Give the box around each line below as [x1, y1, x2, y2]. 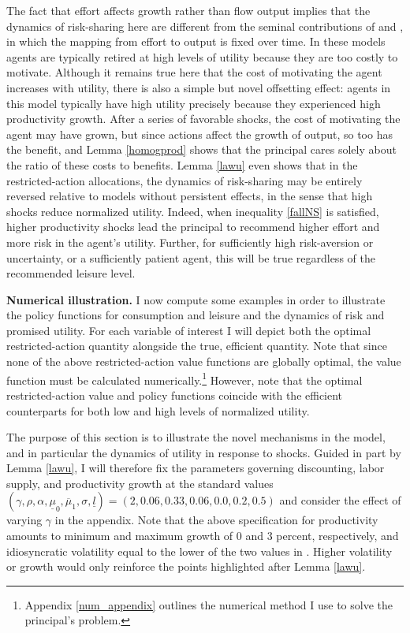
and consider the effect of [279, 492, 401, 508]
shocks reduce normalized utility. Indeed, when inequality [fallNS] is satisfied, [6, 203, 379, 219]
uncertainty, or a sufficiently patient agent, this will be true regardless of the [6, 249, 375, 266]
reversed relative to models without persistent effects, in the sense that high [6, 188, 373, 204]
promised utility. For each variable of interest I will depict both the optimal [6, 322, 371, 338]
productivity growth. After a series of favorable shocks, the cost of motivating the [6, 110, 401, 127]
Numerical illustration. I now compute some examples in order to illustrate [6, 291, 386, 307]
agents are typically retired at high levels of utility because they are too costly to [6, 48, 398, 65]
